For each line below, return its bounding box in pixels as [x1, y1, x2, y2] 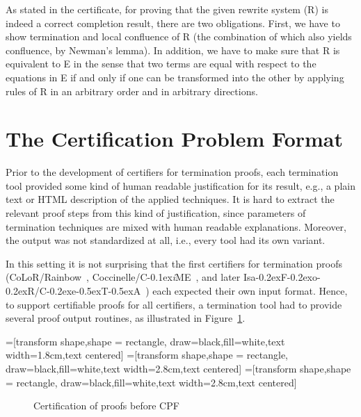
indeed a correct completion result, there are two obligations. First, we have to [6, 15, 340, 30]
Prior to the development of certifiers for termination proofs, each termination [6, 165, 339, 179]
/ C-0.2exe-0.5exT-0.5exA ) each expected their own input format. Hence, [34, 284, 348, 298]
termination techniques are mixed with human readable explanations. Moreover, [6, 219, 346, 234]
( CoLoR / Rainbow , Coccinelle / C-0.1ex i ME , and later [6, 270, 241, 284]
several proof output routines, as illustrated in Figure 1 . [6, 311, 246, 325]
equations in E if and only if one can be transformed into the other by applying [6, 69, 344, 84]
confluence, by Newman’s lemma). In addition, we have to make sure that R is [6, 42, 340, 57]
